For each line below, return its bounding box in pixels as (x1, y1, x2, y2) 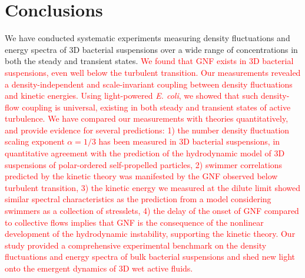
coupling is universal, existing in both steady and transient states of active (22, 101, 291, 113)
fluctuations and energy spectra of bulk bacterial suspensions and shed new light (5, 250, 296, 263)
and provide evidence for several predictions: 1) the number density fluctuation (5, 123, 290, 136)
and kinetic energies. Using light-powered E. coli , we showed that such (5, 89, 258, 102)
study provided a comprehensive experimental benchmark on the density (5, 239, 267, 251)
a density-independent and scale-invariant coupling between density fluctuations (5, 78, 293, 90)
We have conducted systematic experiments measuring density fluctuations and (5, 32, 290, 44)
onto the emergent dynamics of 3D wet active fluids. (5, 262, 193, 274)
